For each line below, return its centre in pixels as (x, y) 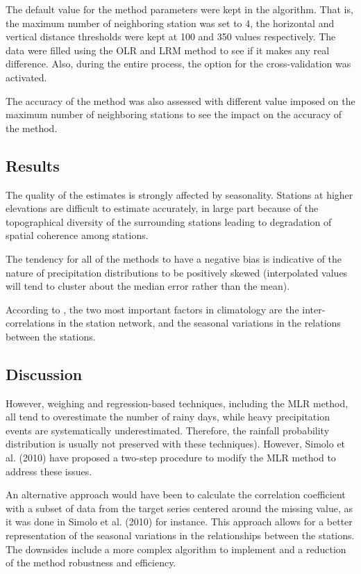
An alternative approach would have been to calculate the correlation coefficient (176, 494)
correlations (30, 323)
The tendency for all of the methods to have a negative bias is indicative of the (174, 258)
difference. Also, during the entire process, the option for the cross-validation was (178, 64)
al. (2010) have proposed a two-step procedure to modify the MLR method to (171, 458)
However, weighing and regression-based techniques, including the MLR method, (177, 403)
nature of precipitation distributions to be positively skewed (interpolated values (177, 272)
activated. (26, 77)
